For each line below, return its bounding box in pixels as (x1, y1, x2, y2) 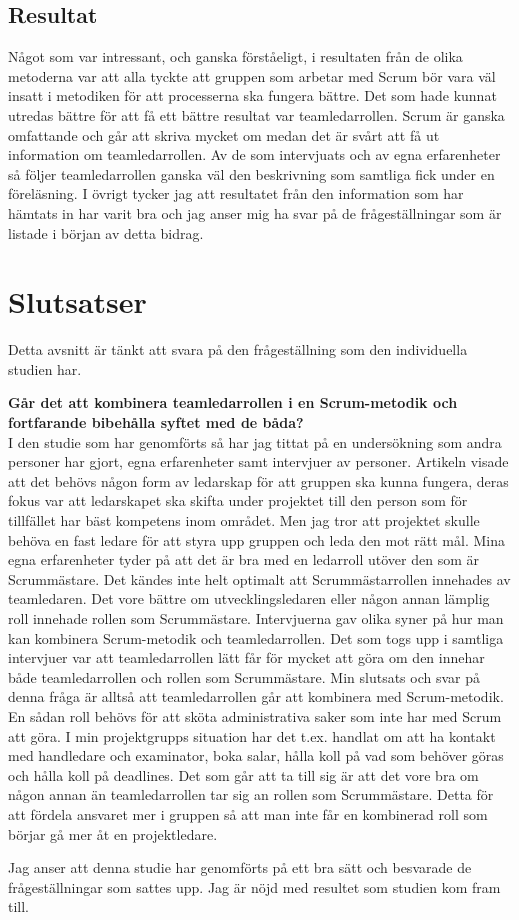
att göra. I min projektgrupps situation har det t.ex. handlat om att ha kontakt (8, 725, 496, 746)
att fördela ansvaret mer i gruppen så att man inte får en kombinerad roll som (8, 803, 488, 824)
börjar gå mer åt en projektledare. (8, 823, 218, 844)
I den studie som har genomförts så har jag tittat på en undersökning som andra (8, 431, 502, 452)
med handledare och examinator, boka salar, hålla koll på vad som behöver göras (8, 745, 504, 766)
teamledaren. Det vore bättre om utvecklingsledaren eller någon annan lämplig (8, 588, 490, 609)
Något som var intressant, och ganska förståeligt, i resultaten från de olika (8, 46, 463, 67)
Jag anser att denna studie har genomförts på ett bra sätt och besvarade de (8, 857, 472, 878)
